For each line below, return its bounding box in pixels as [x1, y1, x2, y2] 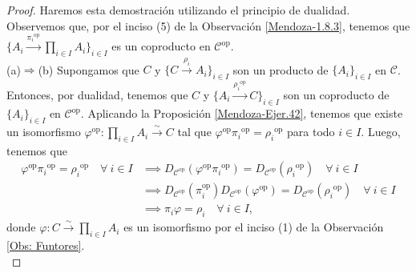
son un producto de [232, 61, 329, 78]
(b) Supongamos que [38, 61, 139, 78]
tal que [177, 123, 212, 140]
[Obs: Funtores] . [6, 237, 85, 254]
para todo [287, 123, 335, 140]
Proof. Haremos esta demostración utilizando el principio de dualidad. [6, 2, 350, 18]
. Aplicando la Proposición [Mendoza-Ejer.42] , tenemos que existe [80, 105, 403, 122]
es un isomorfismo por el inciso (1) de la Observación [123, 219, 384, 235]
